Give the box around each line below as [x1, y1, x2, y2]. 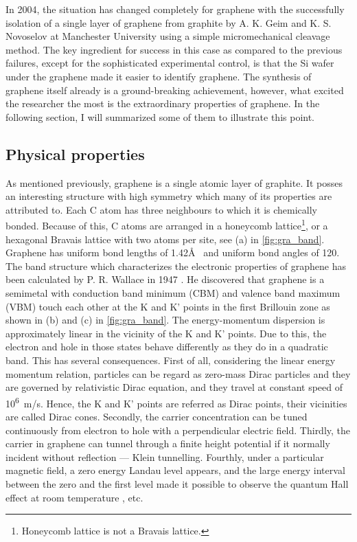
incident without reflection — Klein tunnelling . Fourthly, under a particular [5, 449, 324, 464]
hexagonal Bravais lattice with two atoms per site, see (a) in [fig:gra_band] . [5, 232, 325, 246]
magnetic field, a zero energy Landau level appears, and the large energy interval [5, 463, 345, 477]
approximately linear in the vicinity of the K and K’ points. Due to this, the [5, 326, 327, 340]
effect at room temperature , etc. [5, 490, 143, 504]
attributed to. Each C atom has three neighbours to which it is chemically [5, 202, 317, 216]
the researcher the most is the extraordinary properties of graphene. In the [5, 96, 320, 111]
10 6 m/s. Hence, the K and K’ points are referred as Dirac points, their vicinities [5, 394, 347, 410]
